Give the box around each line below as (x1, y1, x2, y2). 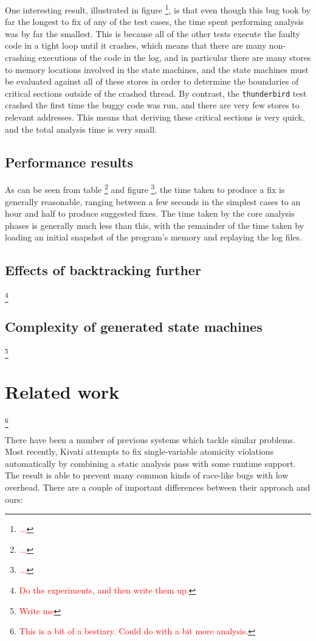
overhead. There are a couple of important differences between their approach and (5, 480, 311, 493)
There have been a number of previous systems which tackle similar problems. (5, 433, 295, 446)
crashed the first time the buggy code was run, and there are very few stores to (5, 99, 300, 111)
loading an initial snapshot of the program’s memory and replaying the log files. (5, 231, 302, 243)
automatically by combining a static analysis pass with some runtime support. (5, 457, 296, 469)
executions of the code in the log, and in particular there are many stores (38, 51, 311, 64)
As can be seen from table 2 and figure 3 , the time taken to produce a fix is (5, 181, 285, 196)
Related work (5, 379, 120, 404)
